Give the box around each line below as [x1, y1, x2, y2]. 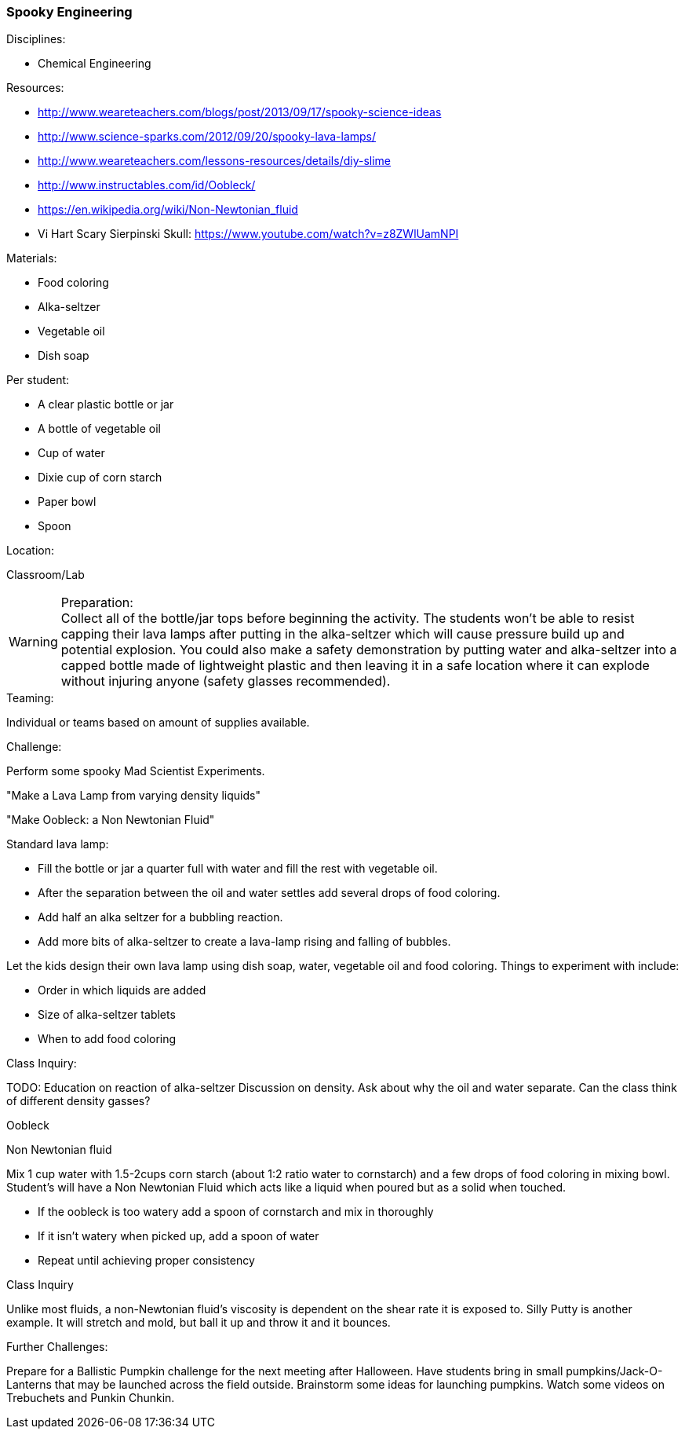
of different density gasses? [6, 1094, 151, 1108]
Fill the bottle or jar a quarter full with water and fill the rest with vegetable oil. [38, 862, 438, 876]
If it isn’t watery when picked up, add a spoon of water [38, 1229, 319, 1243]
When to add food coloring [38, 1032, 177, 1046]
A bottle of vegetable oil [38, 422, 161, 436]
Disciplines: [6, 32, 66, 46]
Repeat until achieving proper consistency [38, 1254, 255, 1268]
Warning [9, 634, 58, 650]
